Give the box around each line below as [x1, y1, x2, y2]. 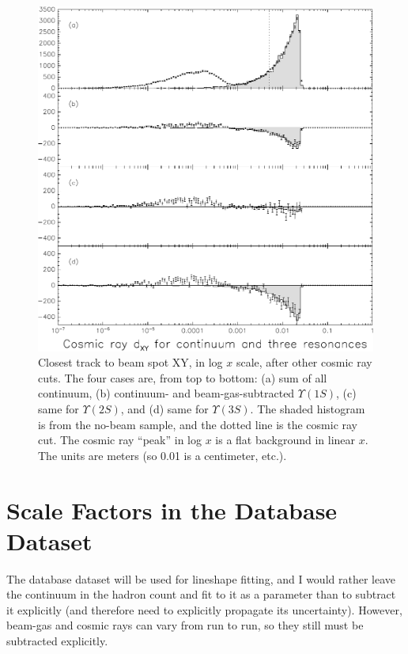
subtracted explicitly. [6, 633, 108, 648]
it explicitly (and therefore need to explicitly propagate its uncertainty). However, [6, 601, 402, 618]
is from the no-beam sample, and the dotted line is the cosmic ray [38, 416, 358, 432]
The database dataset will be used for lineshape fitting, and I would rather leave [6, 570, 395, 587]
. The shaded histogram [250, 400, 365, 416]
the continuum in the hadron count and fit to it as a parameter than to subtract [6, 586, 396, 603]
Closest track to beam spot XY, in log [38, 354, 223, 371]
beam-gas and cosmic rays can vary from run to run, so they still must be [6, 617, 364, 633]
